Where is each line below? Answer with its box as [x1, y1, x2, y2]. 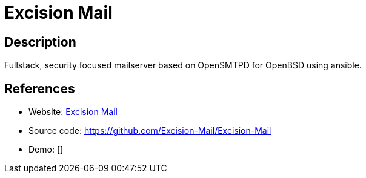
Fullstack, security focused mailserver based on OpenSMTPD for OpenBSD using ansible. [4, 60, 362, 71]
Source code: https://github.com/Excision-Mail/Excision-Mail [28, 125, 271, 136]
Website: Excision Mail [28, 107, 118, 117]
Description [4, 34, 76, 50]
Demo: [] [28, 144, 64, 155]
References [4, 81, 75, 96]
